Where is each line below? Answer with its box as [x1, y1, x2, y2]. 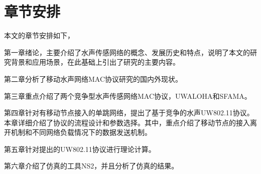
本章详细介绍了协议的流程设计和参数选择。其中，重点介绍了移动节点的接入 [4, 117, 250, 127]
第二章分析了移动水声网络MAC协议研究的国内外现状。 [4, 73, 183, 84]
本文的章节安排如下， [4, 30, 74, 41]
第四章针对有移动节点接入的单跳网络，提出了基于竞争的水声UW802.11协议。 [4, 107, 254, 118]
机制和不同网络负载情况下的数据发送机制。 [11, 127, 152, 137]
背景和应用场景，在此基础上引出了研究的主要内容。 [11, 57, 180, 67]
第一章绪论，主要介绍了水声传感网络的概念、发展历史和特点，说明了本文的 [4, 47, 250, 57]
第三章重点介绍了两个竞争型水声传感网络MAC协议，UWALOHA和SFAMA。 [4, 90, 251, 101]
